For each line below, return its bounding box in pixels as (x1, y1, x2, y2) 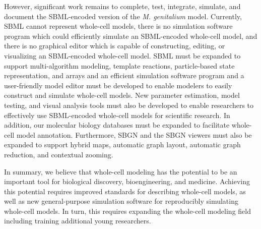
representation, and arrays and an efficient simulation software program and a (4, 70, 244, 81)
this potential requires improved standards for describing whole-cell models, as (4, 186, 246, 196)
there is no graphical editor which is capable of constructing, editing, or (4, 40, 225, 51)
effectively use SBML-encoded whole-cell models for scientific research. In (4, 109, 230, 120)
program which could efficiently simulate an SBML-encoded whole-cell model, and (4, 30, 257, 41)
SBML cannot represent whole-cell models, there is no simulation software (4, 21, 233, 31)
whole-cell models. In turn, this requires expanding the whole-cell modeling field (4, 205, 251, 216)
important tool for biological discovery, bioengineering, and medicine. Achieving (4, 176, 250, 187)
